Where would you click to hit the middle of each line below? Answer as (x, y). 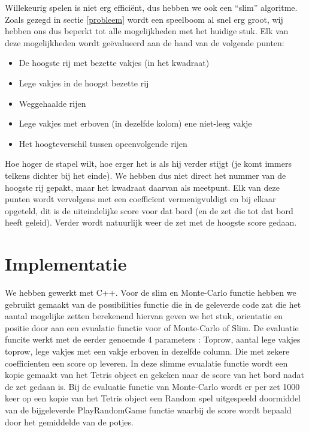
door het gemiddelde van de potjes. (69, 421)
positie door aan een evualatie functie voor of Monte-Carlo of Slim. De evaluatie (152, 327)
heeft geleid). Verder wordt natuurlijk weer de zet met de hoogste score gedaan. (151, 222)
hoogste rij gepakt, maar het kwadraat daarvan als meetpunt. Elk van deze (143, 187)
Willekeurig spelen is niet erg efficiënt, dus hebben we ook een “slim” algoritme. (151, 7)
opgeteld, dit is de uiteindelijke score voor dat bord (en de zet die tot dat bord (149, 210)
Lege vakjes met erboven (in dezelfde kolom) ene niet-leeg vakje (135, 123)
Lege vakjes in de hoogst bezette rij (84, 82)
